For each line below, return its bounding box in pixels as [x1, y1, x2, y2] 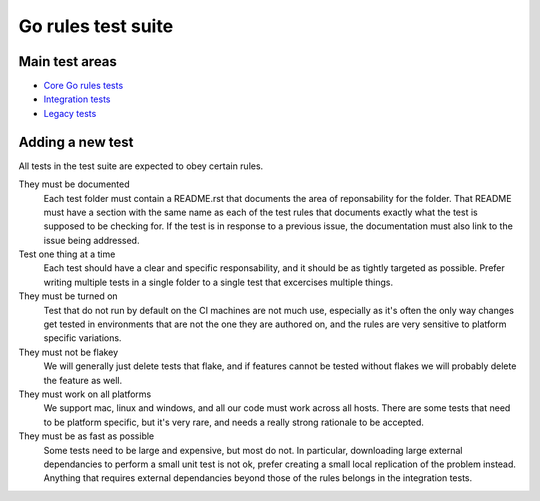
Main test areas [18, 53, 117, 70]
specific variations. [43, 332, 122, 344]
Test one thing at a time [18, 248, 116, 260]
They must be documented [18, 178, 130, 190]
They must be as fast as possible [18, 430, 155, 442]
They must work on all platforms [18, 388, 152, 400]
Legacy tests [43, 107, 97, 119]
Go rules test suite [18, 15, 174, 37]
